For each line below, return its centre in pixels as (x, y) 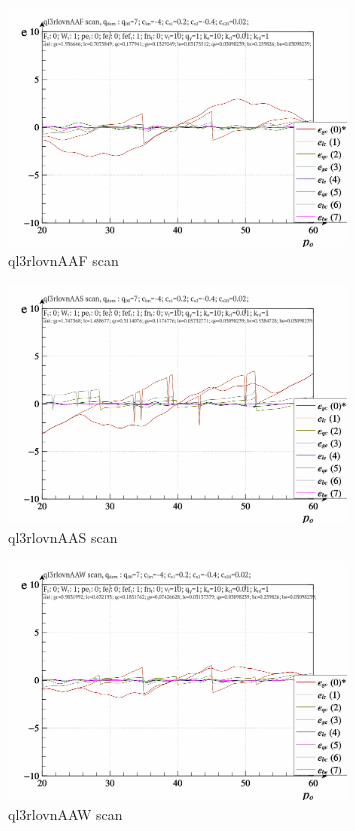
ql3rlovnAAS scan (63, 536)
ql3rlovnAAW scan (65, 813)
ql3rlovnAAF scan (63, 260)
